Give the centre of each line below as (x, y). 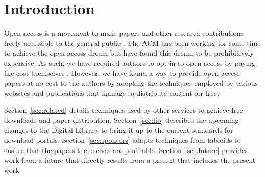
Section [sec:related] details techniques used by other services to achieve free (124, 110)
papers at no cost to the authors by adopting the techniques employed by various (131, 83)
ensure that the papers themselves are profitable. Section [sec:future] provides (126, 150)
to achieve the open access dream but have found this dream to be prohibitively (129, 53)
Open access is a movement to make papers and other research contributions (124, 33)
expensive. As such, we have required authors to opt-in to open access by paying (130, 62)
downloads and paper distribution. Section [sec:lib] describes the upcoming (122, 120)
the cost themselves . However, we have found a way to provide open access (122, 73)
